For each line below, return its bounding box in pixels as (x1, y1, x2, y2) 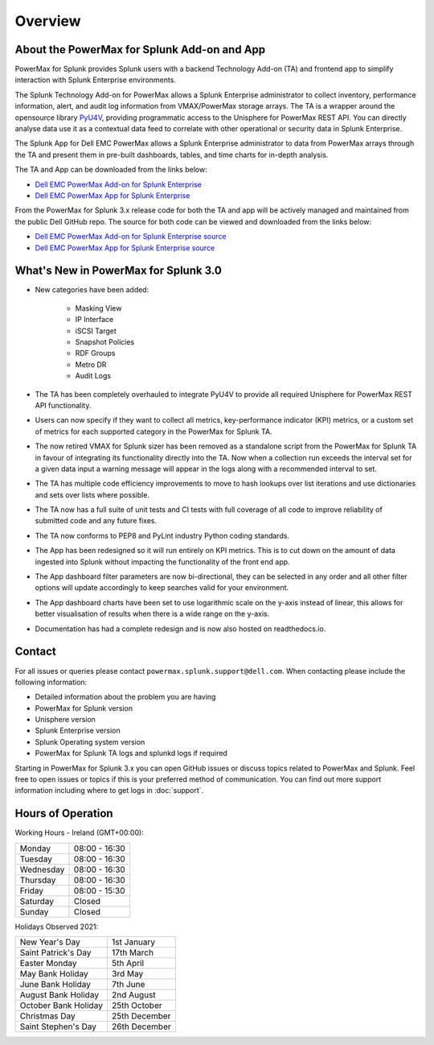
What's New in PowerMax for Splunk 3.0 (14, 264, 223, 278)
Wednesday (19, 864, 65, 875)
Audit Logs (75, 371, 112, 381)
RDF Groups (75, 349, 116, 358)
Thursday (19, 874, 56, 886)
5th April (111, 958, 145, 969)
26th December (111, 1021, 172, 1032)
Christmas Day (19, 1010, 76, 1022)
